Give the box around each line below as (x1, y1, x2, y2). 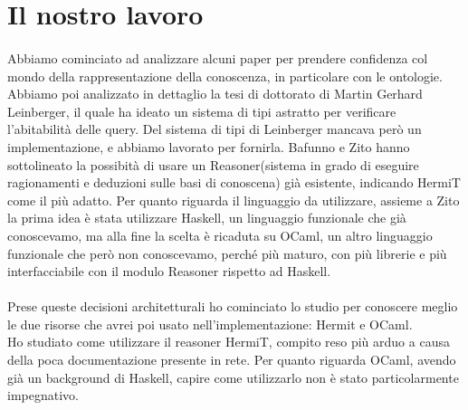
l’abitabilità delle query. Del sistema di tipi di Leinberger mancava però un (7, 119, 422, 138)
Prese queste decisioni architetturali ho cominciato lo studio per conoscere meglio (7, 297, 458, 316)
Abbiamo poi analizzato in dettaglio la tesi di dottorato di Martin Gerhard (7, 84, 423, 103)
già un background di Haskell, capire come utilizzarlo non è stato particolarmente (7, 367, 459, 386)
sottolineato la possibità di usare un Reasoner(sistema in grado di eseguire (7, 155, 419, 174)
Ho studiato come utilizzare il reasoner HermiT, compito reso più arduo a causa (7, 332, 450, 351)
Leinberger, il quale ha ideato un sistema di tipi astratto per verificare (7, 101, 396, 120)
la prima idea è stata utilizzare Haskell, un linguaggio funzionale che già (7, 208, 406, 227)
